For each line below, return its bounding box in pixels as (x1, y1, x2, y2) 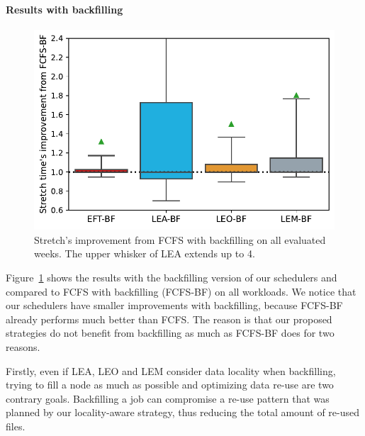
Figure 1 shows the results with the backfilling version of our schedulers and (6, 270, 337, 285)
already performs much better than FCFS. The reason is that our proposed (6, 311, 332, 326)
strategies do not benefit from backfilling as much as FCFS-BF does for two (6, 325, 335, 340)
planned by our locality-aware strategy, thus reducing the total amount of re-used (6, 405, 359, 420)
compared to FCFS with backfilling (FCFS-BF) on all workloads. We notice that (6, 284, 356, 298)
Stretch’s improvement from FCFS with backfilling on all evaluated (34, 232, 326, 247)
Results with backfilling (6, 1, 123, 16)
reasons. (6, 340, 40, 354)
